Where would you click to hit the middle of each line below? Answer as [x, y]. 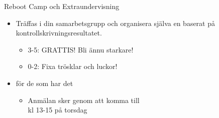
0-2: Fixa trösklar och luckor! [73, 66]
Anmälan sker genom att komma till [84, 100]
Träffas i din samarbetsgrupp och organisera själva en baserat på [115, 23]
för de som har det [44, 83]
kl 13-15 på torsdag [58, 110]
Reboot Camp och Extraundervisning [62, 6]
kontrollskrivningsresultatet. [59, 33]
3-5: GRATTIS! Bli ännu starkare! [81, 49]
